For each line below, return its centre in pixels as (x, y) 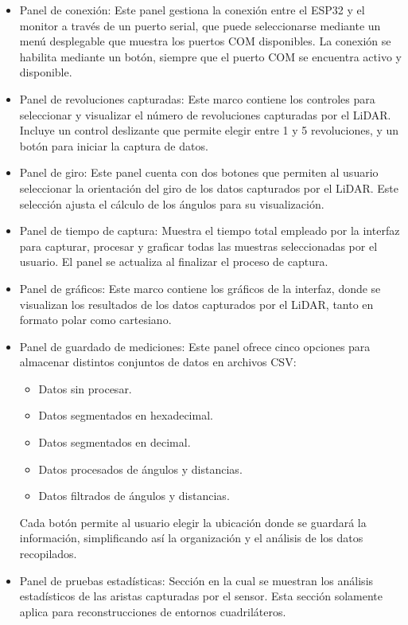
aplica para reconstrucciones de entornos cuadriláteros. (153, 611)
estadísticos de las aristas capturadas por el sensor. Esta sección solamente (201, 596)
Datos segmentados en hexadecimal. (126, 415)
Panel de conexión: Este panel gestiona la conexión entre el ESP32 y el (192, 10)
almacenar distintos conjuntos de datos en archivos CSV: (158, 362)
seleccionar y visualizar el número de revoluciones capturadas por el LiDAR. (205, 114)
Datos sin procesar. (85, 388)
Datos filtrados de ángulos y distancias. (134, 496)
